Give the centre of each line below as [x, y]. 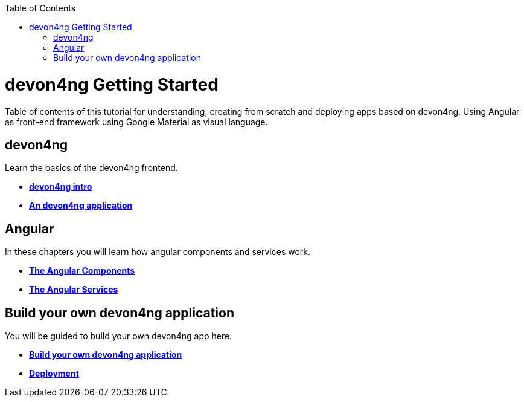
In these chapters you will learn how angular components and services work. [158, 252]
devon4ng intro [61, 187]
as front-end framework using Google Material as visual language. [136, 122]
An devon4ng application [81, 206]
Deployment [54, 374]
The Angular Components [82, 271]
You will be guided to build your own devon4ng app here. [119, 336]
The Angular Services [74, 290]
